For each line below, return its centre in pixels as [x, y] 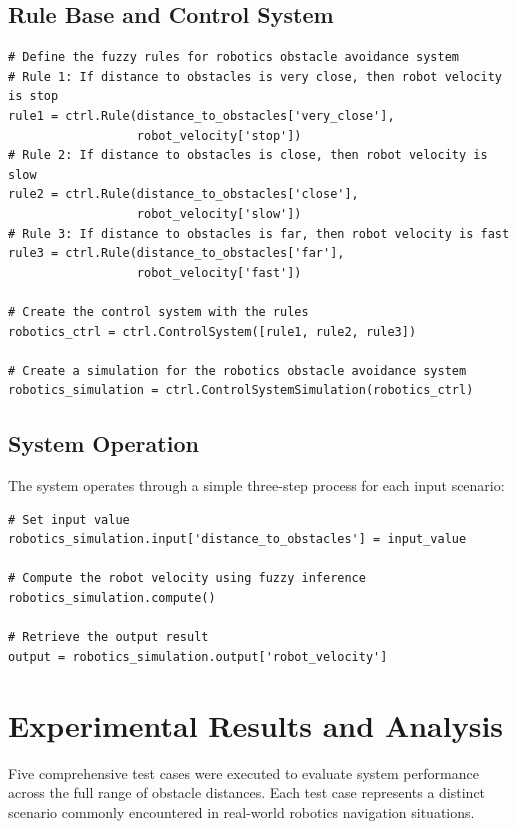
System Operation [103, 443]
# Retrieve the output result [108, 637]
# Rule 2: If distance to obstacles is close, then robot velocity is [248, 155]
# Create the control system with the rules [158, 311]
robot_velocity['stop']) [219, 135]
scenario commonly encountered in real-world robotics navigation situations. [241, 811]
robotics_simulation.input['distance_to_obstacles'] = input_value [237, 539]
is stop [33, 96]
